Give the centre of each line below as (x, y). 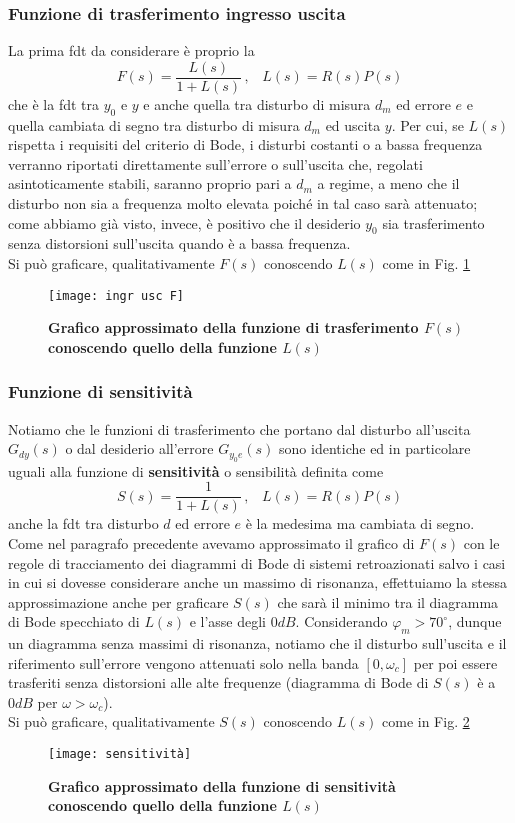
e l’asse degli (227, 621)
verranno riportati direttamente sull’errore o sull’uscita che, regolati (215, 163)
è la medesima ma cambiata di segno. (360, 523)
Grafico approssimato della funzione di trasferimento (233, 327)
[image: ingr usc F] (116, 295)
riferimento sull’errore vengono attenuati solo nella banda (183, 662)
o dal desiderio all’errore (139, 448)
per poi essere (455, 662)
